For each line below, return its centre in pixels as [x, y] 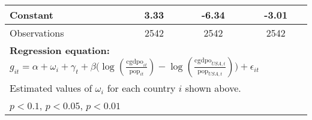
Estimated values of [51, 88]
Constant [31, 15]
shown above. [213, 88]
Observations [37, 33]
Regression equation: [60, 50]
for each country [141, 88]
